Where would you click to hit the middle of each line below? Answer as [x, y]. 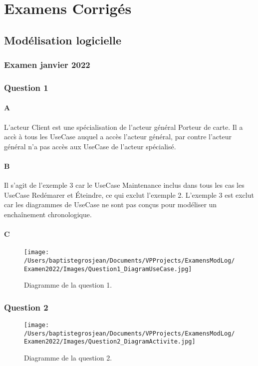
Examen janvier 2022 [47, 65]
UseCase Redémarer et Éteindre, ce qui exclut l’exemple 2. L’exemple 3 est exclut [129, 194]
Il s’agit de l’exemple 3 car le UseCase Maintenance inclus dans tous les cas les [124, 185]
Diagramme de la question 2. [68, 358]
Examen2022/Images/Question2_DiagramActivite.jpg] [110, 342]
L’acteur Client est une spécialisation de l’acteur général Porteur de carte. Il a [124, 127]
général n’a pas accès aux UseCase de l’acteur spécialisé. [90, 146]
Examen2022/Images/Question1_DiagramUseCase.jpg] [108, 269]
